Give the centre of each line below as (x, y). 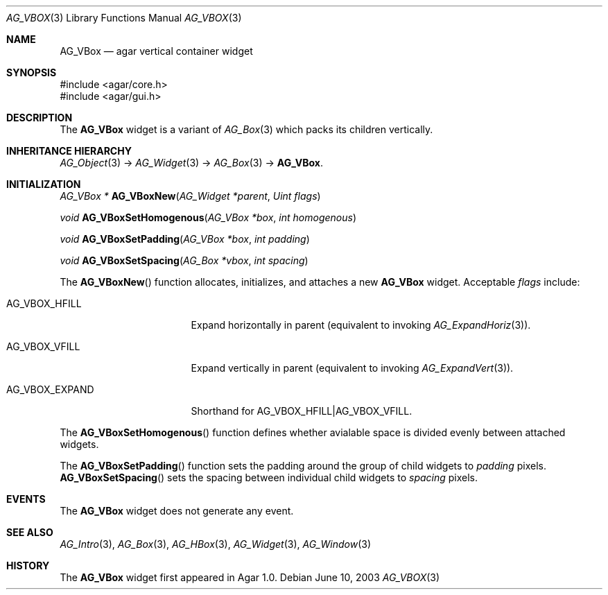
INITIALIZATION (44, 184)
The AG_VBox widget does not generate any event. (177, 511)
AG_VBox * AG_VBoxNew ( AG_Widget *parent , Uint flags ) (190, 196)
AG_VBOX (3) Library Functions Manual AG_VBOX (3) (124, 18)
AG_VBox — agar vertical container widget (156, 51)
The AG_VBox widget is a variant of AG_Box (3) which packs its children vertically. (246, 129)
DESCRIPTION (40, 118)
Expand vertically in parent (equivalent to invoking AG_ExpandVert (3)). (352, 368)
